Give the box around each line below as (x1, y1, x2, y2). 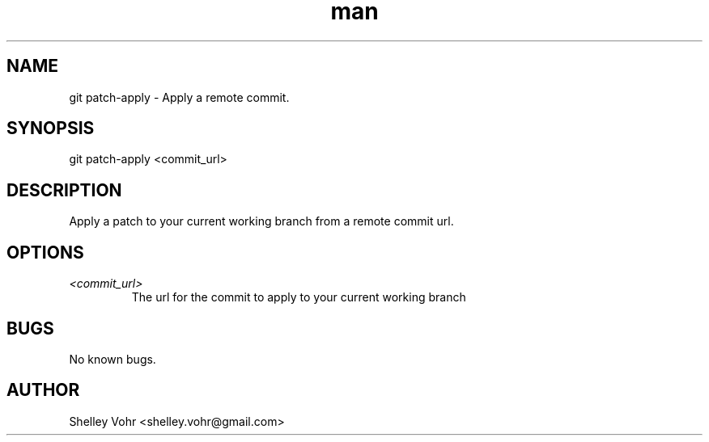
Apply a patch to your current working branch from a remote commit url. (69, 214, 454, 229)
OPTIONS (6, 242, 84, 263)
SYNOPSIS (6, 118, 95, 139)
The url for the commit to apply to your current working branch (131, 290, 466, 305)
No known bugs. (69, 351, 156, 366)
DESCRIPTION (6, 179, 122, 200)
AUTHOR (6, 380, 80, 401)
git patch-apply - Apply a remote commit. (69, 90, 290, 104)
